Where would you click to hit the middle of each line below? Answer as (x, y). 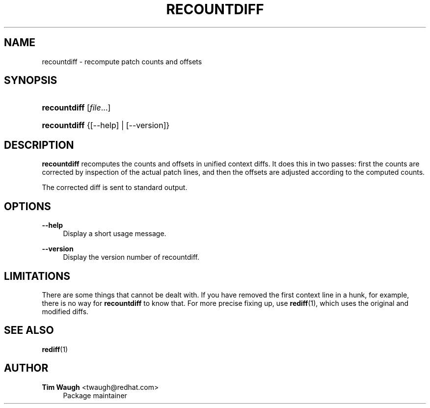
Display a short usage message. (115, 234)
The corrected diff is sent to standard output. (115, 188)
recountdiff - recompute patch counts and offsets (122, 61)
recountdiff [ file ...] (76, 108)
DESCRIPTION (39, 145)
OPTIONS (27, 206)
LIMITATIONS (37, 276)
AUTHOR (26, 368)
